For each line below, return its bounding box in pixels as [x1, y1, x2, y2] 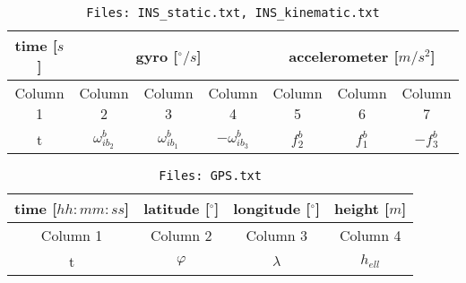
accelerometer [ [289, 45, 399, 66]
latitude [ [143, 198, 210, 219]
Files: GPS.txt [159, 168, 262, 183]
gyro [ [135, 45, 178, 66]
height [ [334, 198, 390, 219]
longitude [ [233, 198, 311, 219]
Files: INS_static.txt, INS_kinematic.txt [86, 5, 380, 20]
